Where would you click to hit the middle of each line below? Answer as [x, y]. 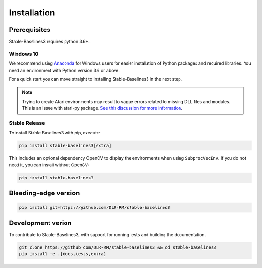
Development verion [41, 223]
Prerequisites [30, 30]
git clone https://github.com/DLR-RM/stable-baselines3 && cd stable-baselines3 [118, 247]
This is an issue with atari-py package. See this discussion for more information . [102, 108]
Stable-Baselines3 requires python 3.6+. [49, 42]
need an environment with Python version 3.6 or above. [64, 70]
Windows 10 [24, 54]
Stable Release [27, 123]
